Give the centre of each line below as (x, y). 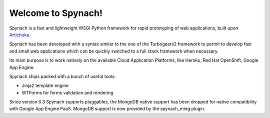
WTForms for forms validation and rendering (67, 92)
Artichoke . (20, 34)
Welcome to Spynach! (56, 13)
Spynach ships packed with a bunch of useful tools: (62, 76)
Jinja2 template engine (45, 85)
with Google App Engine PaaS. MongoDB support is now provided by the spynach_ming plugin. (107, 109)
